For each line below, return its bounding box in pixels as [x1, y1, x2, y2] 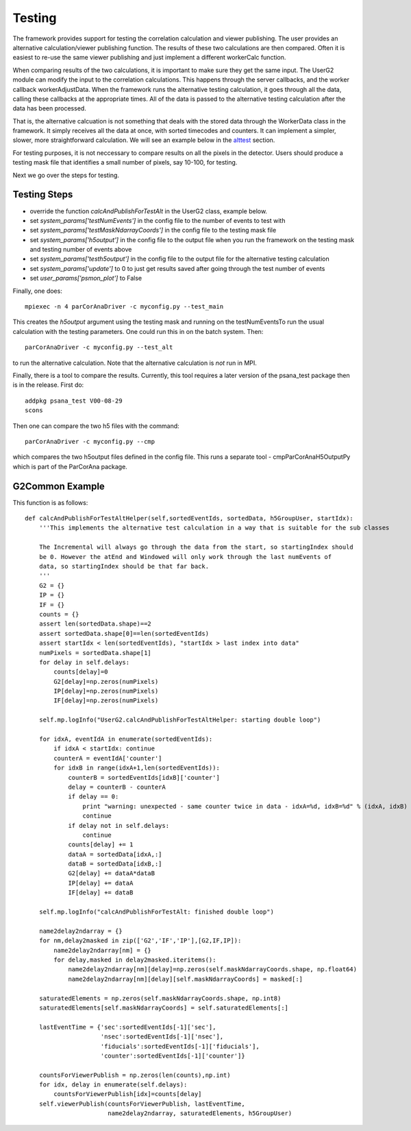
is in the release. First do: [12, 381, 84, 389]
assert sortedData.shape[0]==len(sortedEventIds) [38, 630, 209, 637]
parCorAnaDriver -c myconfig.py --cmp [25, 438, 155, 445]
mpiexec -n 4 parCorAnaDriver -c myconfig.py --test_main [25, 302, 224, 311]
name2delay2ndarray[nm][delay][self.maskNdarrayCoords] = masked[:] [68, 975, 303, 983]
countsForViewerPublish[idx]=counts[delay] [53, 1091, 202, 1098]
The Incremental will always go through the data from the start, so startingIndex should [38, 543, 354, 551]
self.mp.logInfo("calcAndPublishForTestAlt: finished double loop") [38, 908, 274, 916]
